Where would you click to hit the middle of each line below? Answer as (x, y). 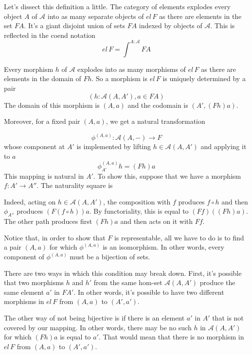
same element (24, 292)
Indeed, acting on (30, 201)
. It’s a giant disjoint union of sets (74, 25)
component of (24, 257)
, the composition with (137, 201)
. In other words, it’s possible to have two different (149, 292)
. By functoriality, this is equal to (139, 211)
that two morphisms (34, 282)
